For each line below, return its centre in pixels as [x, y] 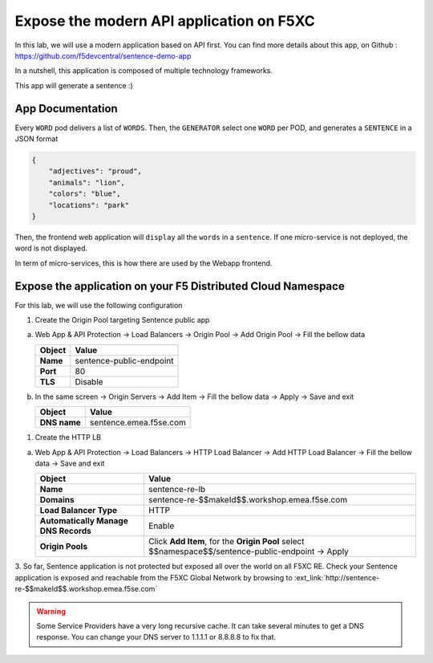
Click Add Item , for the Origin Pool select [227, 542]
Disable [89, 381]
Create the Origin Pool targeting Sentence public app [122, 320]
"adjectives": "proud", [95, 171]
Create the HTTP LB [68, 437]
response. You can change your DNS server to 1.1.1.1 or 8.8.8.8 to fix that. [156, 637]
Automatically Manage [84, 521]
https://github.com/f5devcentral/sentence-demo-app [103, 55]
